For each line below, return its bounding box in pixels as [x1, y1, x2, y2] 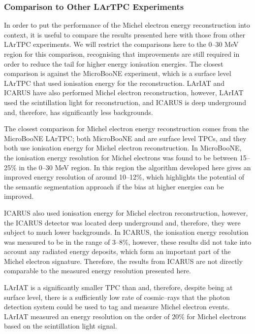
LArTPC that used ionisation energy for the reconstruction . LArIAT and [4, 77, 224, 88]
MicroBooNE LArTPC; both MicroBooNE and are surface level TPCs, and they [4, 133, 247, 143]
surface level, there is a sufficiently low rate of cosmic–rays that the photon [4, 292, 230, 302]
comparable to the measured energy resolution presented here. [4, 265, 191, 276]
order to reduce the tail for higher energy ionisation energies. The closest [4, 58, 223, 69]
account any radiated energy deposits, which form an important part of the [4, 246, 231, 257]
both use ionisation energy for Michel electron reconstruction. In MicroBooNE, [4, 143, 242, 153]
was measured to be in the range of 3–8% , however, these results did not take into [4, 236, 252, 247]
